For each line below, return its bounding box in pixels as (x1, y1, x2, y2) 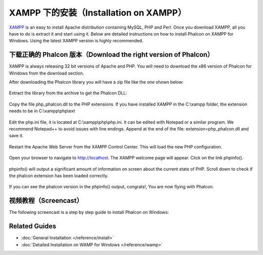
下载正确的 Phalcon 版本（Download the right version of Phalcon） (9, 51, 214, 59)
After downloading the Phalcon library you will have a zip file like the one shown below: (9, 79, 184, 85)
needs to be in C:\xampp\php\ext (9, 108, 75, 114)
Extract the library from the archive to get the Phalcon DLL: (9, 90, 128, 96)
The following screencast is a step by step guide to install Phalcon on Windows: (9, 209, 169, 215)
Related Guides (9, 222, 56, 231)
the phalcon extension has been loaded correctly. (9, 173, 109, 179)
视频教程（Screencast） (9, 197, 83, 205)
